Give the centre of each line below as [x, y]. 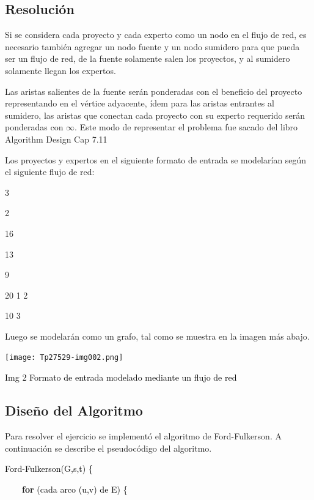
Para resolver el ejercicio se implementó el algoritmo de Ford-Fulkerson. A [143, 435]
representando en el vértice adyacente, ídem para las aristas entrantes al [140, 103]
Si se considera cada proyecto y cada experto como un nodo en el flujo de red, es [156, 35]
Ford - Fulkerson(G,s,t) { [49, 468]
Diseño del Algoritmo [74, 410]
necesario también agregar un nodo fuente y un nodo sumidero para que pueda [152, 46]
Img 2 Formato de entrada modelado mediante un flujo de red [121, 377]
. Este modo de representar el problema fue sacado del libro [186, 127]
